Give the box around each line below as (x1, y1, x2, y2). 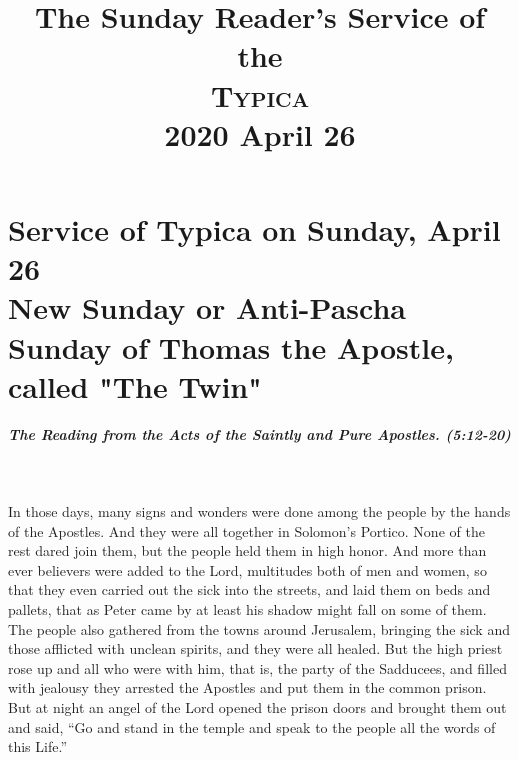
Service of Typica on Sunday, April (8, 208, 501, 249)
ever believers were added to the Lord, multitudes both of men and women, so (8, 559, 487, 580)
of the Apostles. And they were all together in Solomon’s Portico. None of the (8, 520, 485, 541)
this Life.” (8, 736, 67, 757)
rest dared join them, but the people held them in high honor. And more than (8, 540, 487, 561)
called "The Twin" (8, 365, 262, 406)
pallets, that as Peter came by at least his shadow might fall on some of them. (8, 599, 487, 619)
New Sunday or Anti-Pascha (8, 287, 407, 328)
